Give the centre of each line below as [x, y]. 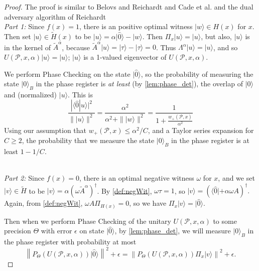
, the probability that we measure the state [88, 140]
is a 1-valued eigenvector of [125, 56]
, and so [226, 47]
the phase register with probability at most [70, 242]
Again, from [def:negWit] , [43, 203]
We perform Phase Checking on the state [67, 74]
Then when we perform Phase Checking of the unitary [88, 221]
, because [76, 47]
